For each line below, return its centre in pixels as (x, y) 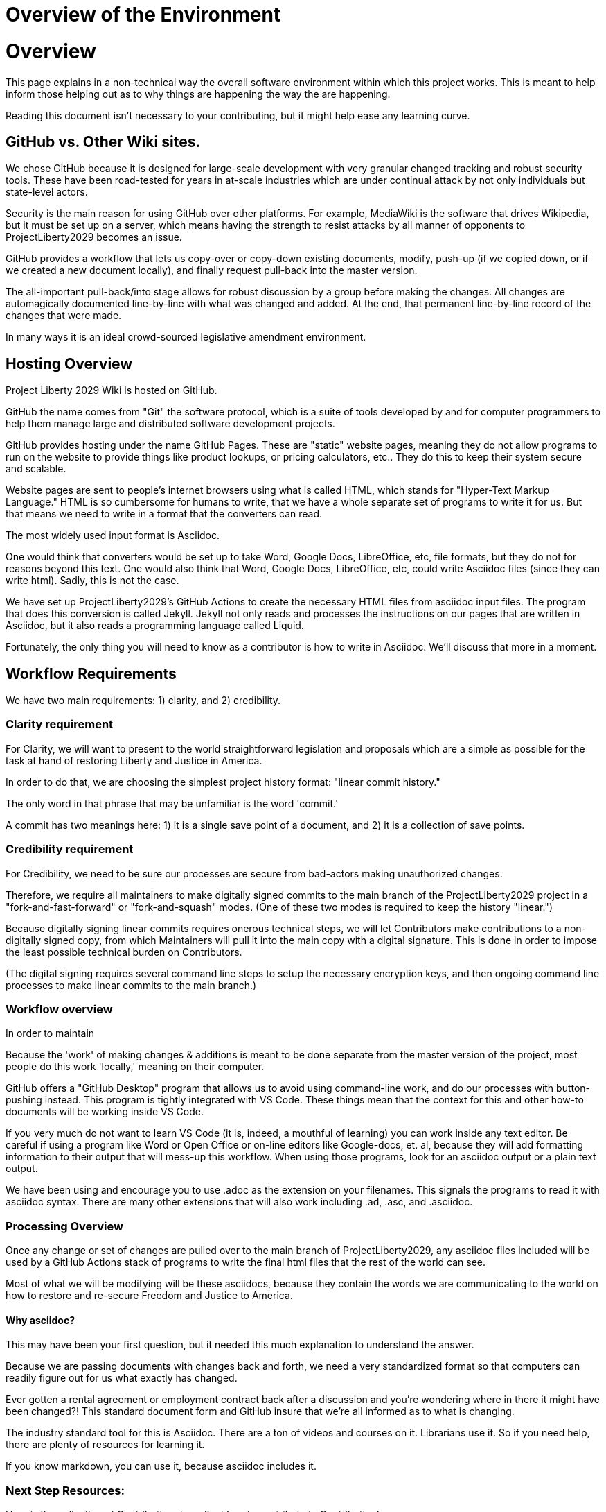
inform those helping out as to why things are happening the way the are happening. (198, 94)
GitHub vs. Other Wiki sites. (103, 141)
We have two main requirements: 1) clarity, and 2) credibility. (143, 701)
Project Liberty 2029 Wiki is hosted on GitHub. (112, 390)
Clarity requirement (60, 724)
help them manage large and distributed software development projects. (170, 424)
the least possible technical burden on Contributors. (124, 952)
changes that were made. (64, 316)
